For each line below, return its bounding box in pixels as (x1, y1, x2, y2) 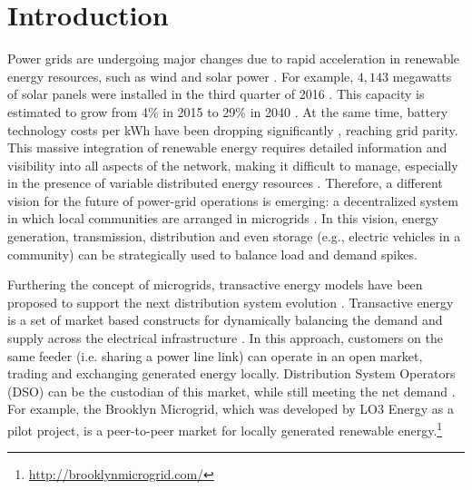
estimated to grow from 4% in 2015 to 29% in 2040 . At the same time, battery (7, 102, 448, 121)
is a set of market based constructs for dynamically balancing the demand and (7, 310, 443, 329)
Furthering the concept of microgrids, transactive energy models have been (7, 275, 423, 294)
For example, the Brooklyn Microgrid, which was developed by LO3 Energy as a (7, 399, 454, 418)
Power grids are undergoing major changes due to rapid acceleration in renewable (7, 49, 460, 68)
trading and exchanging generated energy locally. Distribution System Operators (7, 364, 456, 383)
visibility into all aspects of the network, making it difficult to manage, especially (7, 155, 458, 174)
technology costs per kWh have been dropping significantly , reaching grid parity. (7, 120, 458, 139)
